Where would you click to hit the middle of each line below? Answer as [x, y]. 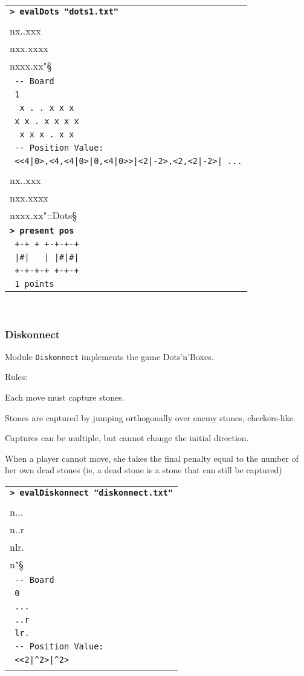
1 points [34, 284]
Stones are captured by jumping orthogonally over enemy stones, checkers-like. [150, 417]
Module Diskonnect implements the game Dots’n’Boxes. [109, 356]
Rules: [16, 377]
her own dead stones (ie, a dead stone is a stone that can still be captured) [144, 470]
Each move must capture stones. [65, 397]
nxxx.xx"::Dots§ [43, 215]
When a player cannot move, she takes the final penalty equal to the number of [152, 458]
